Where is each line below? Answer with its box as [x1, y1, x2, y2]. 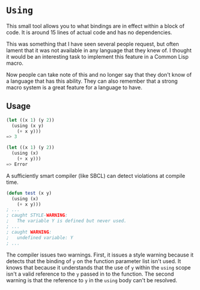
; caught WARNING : [6, 229, 52, 235]
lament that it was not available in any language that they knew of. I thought [6, 47, 192, 54]
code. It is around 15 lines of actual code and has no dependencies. [6, 29, 173, 36]
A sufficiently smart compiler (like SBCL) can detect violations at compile [6, 172, 186, 179]
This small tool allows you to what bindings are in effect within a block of [6, 22, 185, 29]
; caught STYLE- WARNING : [6, 212, 68, 219]
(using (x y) [11, 122, 44, 129]
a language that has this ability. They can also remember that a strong [6, 77, 178, 84]
